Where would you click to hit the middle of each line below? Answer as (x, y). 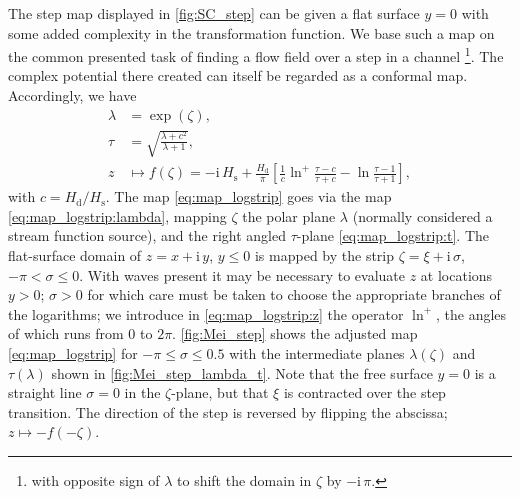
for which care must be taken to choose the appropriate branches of (294, 294)
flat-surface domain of (75, 255)
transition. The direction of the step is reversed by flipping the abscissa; (228, 411)
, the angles (471, 313)
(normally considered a (422, 215)
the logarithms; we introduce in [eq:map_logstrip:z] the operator (206, 313)
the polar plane (289, 215)
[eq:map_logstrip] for (73, 353)
